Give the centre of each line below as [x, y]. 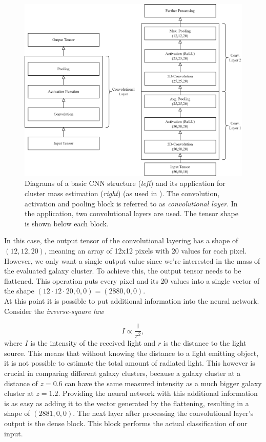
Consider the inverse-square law [54, 311]
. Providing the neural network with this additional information [158, 393]
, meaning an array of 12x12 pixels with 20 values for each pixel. [146, 250]
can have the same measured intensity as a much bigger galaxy [163, 383]
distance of [21, 383]
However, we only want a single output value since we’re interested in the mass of [132, 260]
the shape [19, 291]
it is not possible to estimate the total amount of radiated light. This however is [130, 363]
